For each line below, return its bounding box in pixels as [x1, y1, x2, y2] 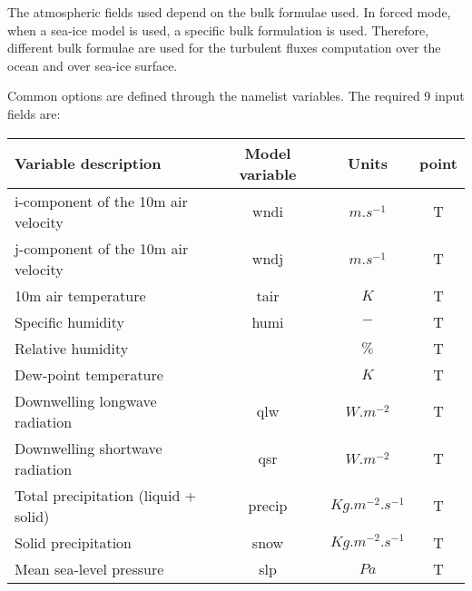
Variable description [15, 153, 162, 174]
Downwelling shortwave [15, 437, 162, 458]
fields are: [7, 103, 61, 123]
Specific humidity [15, 310, 124, 332]
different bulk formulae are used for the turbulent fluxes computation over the [7, 38, 441, 57]
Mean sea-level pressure [15, 557, 164, 579]
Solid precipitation [15, 531, 132, 553]
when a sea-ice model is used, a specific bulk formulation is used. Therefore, [7, 20, 429, 39]
